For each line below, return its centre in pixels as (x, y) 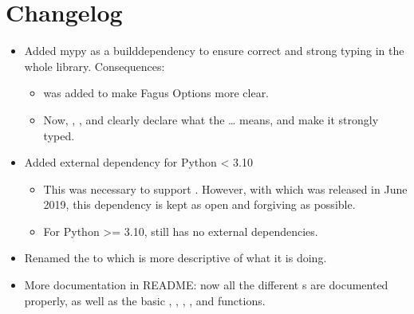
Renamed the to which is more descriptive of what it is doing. (175, 258)
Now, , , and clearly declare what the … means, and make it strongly (211, 119)
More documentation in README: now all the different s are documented (206, 285)
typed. (59, 135)
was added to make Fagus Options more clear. (156, 93)
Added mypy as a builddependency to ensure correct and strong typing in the (214, 51)
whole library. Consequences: (95, 66)
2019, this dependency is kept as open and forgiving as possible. (199, 204)
